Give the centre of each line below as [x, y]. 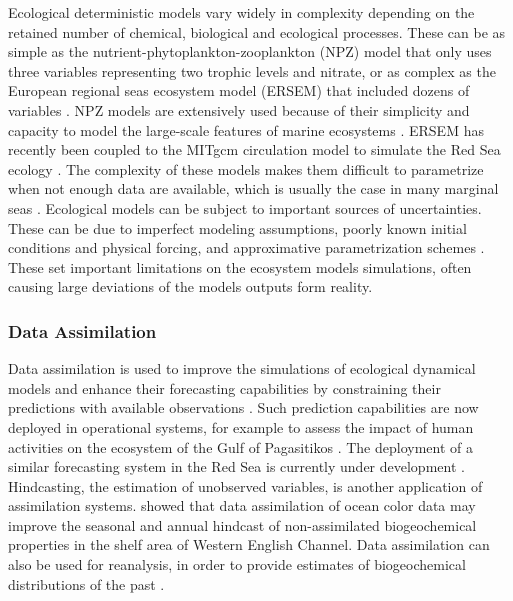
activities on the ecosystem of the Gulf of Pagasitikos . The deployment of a [240, 446]
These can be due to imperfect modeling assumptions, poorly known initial [237, 227]
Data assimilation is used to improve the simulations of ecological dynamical [242, 368]
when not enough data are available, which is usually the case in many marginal [253, 188]
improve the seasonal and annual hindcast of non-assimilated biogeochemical [242, 524]
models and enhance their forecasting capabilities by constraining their [224, 387]
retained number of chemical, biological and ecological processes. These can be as [257, 31]
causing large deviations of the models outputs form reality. [190, 286]
